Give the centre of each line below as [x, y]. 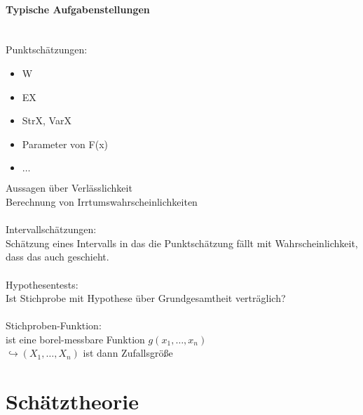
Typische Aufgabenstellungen [78, 9]
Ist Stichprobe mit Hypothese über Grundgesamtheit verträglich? [146, 298]
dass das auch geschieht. [57, 257]
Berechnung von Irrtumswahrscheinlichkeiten [102, 201]
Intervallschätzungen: [51, 229]
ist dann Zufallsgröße [128, 353]
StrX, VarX [47, 120]
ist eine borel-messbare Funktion [75, 339]
